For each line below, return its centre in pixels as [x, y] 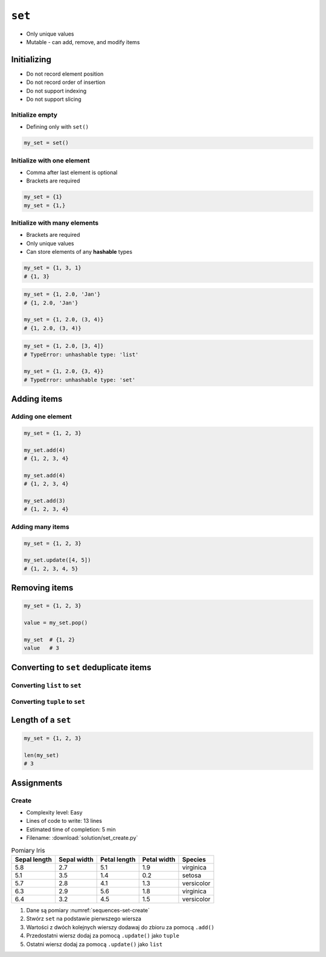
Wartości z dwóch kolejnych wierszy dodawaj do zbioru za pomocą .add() [120, 927]
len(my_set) [42, 755]
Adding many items [40, 527]
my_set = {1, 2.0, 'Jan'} [62, 294]
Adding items [37, 399]
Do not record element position [65, 74]
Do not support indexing [56, 91]
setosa [192, 875]
